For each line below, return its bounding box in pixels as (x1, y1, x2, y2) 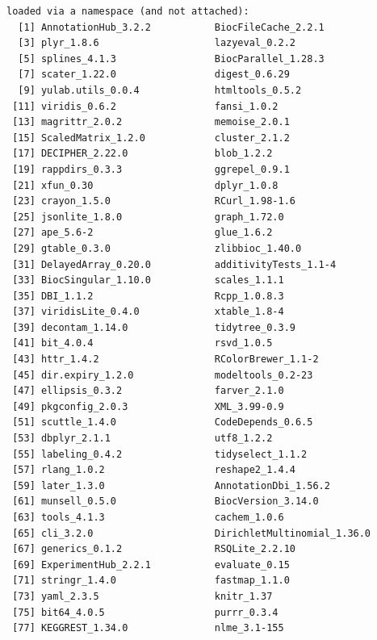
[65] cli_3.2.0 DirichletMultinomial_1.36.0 (12, 527, 371, 539)
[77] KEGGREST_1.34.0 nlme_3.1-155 (12, 622, 284, 634)
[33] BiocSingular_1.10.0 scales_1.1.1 (12, 274, 284, 287)
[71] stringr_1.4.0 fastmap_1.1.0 (12, 575, 290, 587)
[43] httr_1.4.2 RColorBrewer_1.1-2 (12, 353, 319, 366)
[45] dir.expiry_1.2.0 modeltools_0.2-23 (12, 369, 313, 381)
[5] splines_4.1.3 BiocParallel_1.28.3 (18, 52, 325, 65)
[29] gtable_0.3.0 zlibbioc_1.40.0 (12, 242, 302, 254)
